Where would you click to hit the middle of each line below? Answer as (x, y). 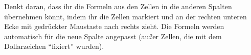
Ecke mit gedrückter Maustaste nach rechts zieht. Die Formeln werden (114, 26)
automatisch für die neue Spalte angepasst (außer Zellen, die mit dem (113, 36)
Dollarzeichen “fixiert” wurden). (54, 46)
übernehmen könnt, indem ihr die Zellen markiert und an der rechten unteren (125, 16)
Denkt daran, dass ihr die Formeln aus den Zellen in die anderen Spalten (118, 6)
